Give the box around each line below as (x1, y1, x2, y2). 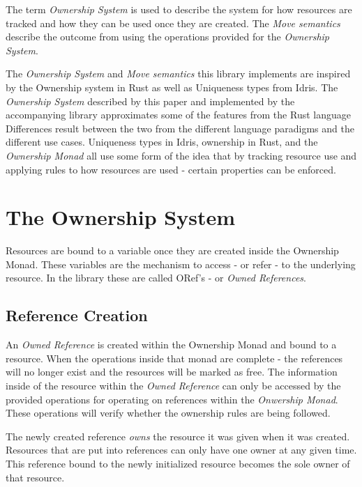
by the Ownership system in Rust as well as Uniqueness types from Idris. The (6, 79, 338, 94)
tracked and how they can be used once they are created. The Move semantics (6, 15, 340, 30)
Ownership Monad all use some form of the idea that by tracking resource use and (6, 148, 357, 162)
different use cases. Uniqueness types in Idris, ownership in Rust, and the (6, 134, 318, 149)
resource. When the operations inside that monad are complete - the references (6, 350, 343, 365)
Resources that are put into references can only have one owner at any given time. (6, 442, 357, 457)
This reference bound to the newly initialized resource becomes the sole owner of (6, 456, 350, 470)
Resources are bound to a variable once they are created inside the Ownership (6, 243, 339, 258)
